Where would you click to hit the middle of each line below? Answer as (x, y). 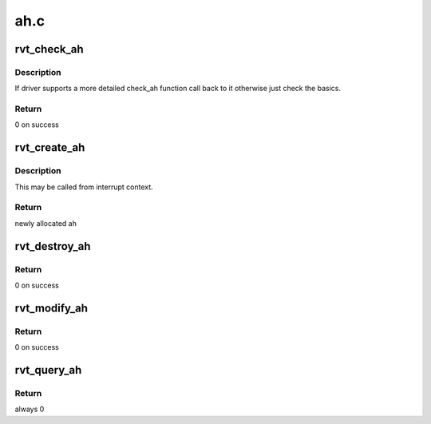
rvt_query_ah (48, 370)
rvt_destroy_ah (53, 246)
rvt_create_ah (50, 148)
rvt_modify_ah (51, 308)
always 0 (30, 409)
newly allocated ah (46, 223)
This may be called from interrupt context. (84, 187)
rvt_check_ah (49, 49)
